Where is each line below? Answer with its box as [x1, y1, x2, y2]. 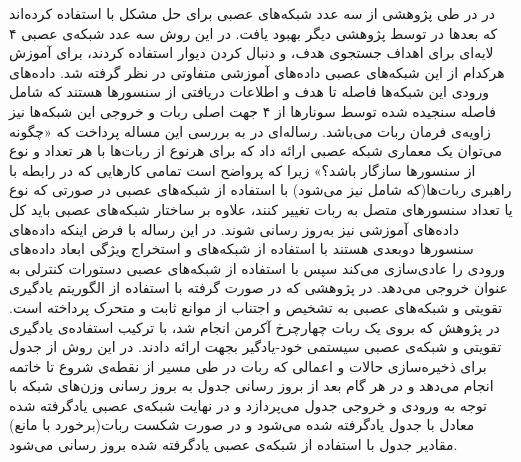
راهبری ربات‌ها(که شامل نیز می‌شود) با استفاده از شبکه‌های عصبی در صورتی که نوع [9, 179, 512, 200]
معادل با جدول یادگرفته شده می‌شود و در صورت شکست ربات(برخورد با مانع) [9, 414, 475, 435]
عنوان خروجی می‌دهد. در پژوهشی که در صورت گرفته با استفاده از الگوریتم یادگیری [9, 277, 508, 298]
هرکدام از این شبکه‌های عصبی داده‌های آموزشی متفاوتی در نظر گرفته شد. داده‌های [9, 61, 505, 82]
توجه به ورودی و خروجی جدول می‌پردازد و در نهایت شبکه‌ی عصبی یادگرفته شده [9, 394, 488, 415]
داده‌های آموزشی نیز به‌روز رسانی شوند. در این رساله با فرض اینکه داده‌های [9, 218, 459, 239]
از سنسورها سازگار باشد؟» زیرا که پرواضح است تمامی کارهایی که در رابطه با [9, 159, 476, 180]
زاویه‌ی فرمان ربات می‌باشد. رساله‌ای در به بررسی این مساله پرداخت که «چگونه [9, 120, 491, 141]
